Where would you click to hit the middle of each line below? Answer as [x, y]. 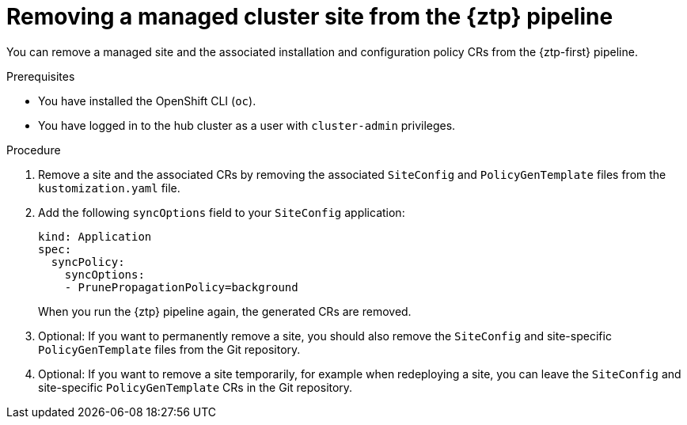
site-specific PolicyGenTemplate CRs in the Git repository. [195, 387]
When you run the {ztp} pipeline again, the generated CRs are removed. [225, 311]
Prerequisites [41, 76]
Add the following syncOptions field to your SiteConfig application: [222, 212]
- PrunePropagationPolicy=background [181, 287]
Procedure [34, 150]
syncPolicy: [88, 262]
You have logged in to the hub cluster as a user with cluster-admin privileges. [247, 125]
